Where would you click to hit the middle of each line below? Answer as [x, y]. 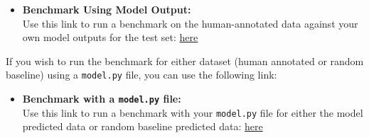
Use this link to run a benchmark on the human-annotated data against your [190, 23]
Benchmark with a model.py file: [102, 99]
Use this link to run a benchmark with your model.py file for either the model [193, 112]
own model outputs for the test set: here [110, 37]
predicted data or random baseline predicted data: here [143, 126]
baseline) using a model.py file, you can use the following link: [141, 75]
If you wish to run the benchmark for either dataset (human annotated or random [185, 61]
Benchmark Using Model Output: [107, 9]
